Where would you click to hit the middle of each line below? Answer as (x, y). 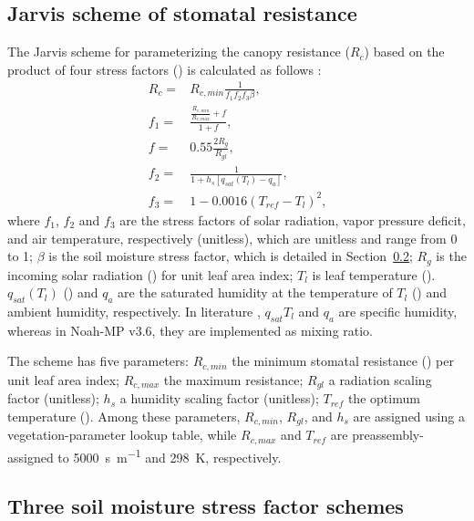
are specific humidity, (398, 311)
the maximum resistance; (233, 379)
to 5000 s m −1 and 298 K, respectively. (170, 455)
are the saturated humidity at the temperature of (255, 292)
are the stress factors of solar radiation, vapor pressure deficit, (293, 219)
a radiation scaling (380, 379)
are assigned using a (409, 416)
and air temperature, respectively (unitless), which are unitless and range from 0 (232, 238)
